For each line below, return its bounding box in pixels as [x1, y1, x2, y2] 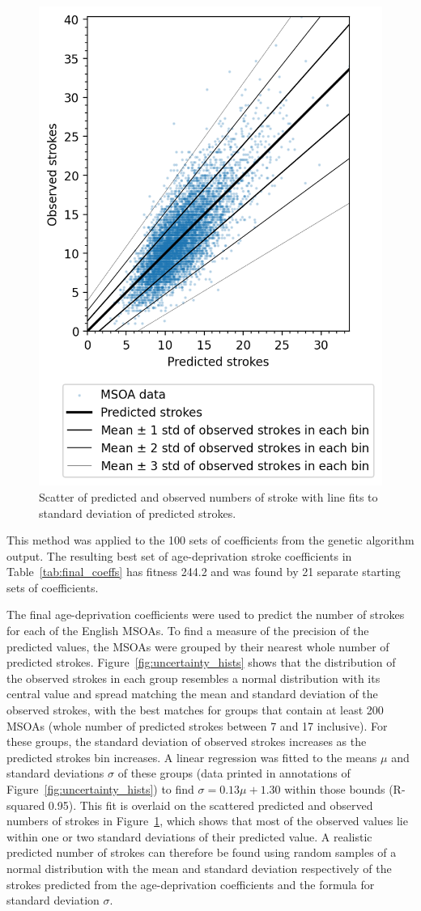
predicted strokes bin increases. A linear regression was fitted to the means [6, 748, 377, 765]
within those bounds [284, 781, 385, 797]
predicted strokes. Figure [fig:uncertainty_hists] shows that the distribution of [6, 654, 396, 671]
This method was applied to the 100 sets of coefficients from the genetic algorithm [6, 532, 415, 549]
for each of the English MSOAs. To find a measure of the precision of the [6, 622, 369, 639]
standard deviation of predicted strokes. [39, 504, 236, 521]
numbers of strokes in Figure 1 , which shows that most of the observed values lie [6, 812, 408, 829]
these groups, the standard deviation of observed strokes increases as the [6, 733, 367, 750]
